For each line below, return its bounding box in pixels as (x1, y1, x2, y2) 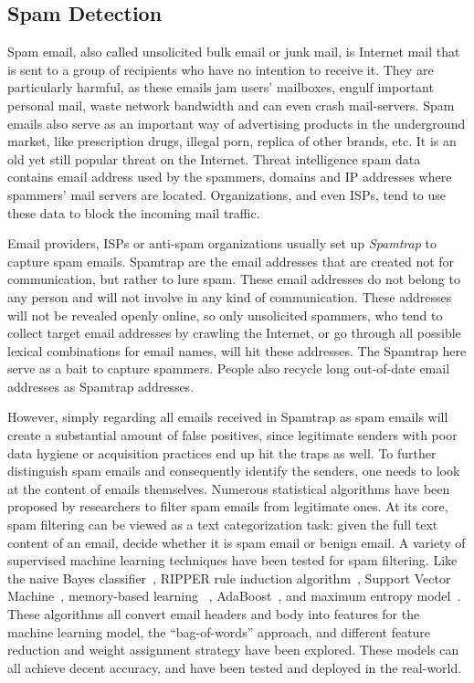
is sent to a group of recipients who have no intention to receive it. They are (7, 59, 434, 79)
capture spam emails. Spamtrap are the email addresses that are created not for (7, 251, 455, 270)
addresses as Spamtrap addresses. (7, 376, 195, 395)
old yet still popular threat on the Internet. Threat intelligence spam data (7, 149, 421, 168)
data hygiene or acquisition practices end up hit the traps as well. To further (7, 443, 437, 462)
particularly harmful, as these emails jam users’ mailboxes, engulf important (7, 78, 434, 97)
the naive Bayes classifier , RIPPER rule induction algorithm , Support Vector (7, 568, 451, 587)
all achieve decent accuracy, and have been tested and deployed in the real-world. (7, 657, 462, 677)
